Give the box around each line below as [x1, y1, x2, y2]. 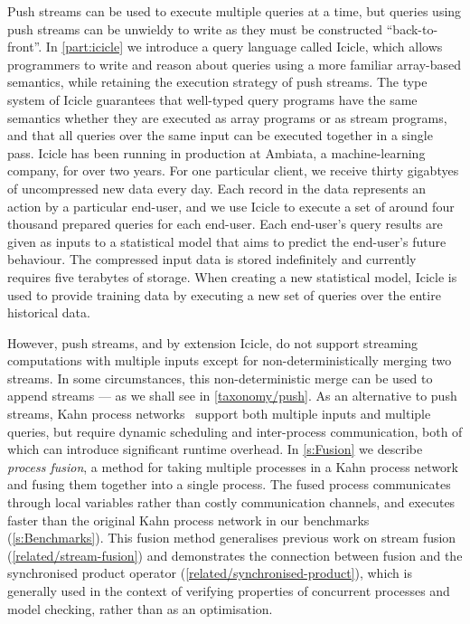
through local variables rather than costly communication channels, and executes [7, 493, 456, 512]
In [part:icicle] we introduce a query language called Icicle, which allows [45, 37, 443, 56]
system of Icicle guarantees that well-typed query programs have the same [7, 90, 418, 109]
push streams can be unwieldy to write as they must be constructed [7, 19, 383, 38]
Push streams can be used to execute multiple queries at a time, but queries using [7, 2, 462, 20]
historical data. [7, 303, 90, 322]
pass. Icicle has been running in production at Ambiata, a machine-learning [7, 143, 426, 162]
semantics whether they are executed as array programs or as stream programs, [7, 108, 447, 127]
